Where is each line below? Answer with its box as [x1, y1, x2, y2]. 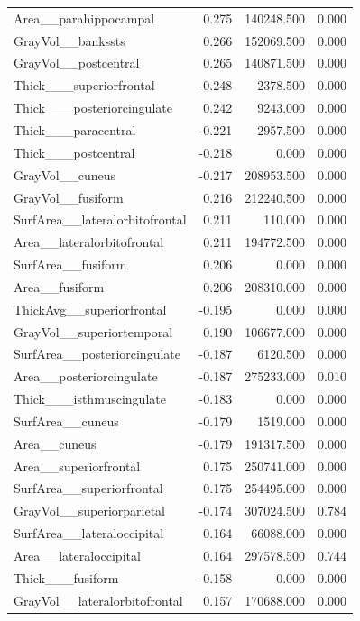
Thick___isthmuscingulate [14, 389, 166, 408]
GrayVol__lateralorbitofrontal [14, 590, 183, 609]
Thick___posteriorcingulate [14, 98, 172, 117]
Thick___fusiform [14, 568, 119, 587]
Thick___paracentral [14, 120, 136, 139]
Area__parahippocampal [14, 8, 155, 27]
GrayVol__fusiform [14, 187, 124, 206]
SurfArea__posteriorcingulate [14, 344, 180, 363]
